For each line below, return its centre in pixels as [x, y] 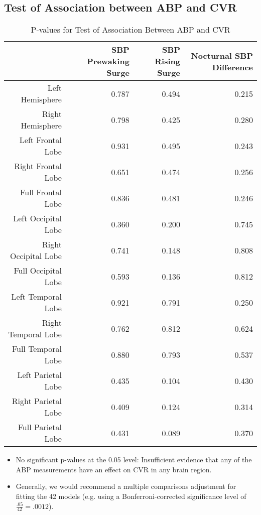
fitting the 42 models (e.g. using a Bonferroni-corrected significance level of [131, 496]
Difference [232, 67]
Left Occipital [37, 218]
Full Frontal [41, 192]
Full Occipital [38, 271]
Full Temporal [37, 349]
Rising [167, 61]
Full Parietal [40, 427]
